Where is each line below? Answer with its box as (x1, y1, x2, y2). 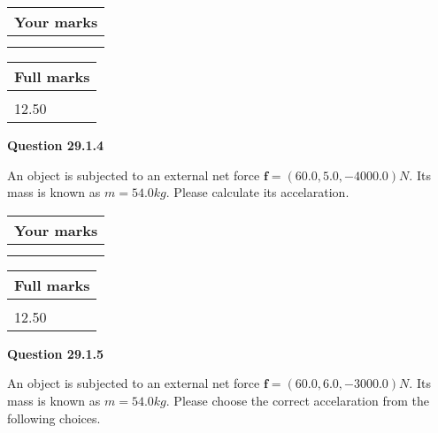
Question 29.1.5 (7, 344, 104, 362)
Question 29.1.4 (7, 136, 104, 154)
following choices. (7, 408, 101, 427)
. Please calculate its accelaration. (165, 183, 350, 201)
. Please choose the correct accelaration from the (165, 391, 429, 409)
